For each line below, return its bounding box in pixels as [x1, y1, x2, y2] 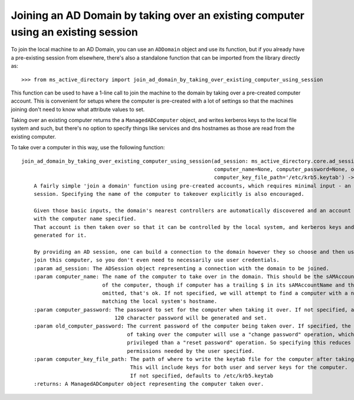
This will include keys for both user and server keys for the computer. [130, 364, 348, 371]
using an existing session [11, 25, 138, 38]
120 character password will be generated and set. [114, 314, 267, 322]
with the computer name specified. [33, 215, 137, 222]
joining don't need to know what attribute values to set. [11, 106, 145, 113]
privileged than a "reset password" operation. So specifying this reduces [127, 339, 351, 346]
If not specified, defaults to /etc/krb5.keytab [130, 372, 274, 379]
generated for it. [33, 232, 87, 239]
